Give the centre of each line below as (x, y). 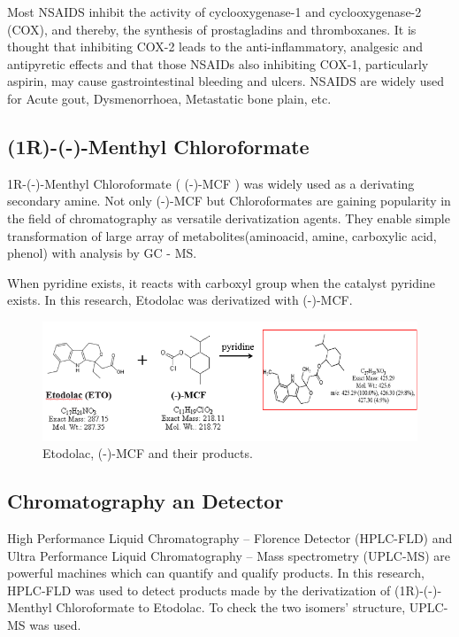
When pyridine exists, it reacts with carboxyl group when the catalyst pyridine (221, 282)
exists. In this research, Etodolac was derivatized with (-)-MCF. (180, 300)
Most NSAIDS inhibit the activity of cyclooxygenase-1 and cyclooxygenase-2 (214, 12)
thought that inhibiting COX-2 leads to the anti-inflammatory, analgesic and (215, 47)
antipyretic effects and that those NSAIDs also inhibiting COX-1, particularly (218, 63)
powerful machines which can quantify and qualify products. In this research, (216, 573)
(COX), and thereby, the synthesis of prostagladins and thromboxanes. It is (212, 29)
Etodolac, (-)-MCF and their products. (148, 453)
